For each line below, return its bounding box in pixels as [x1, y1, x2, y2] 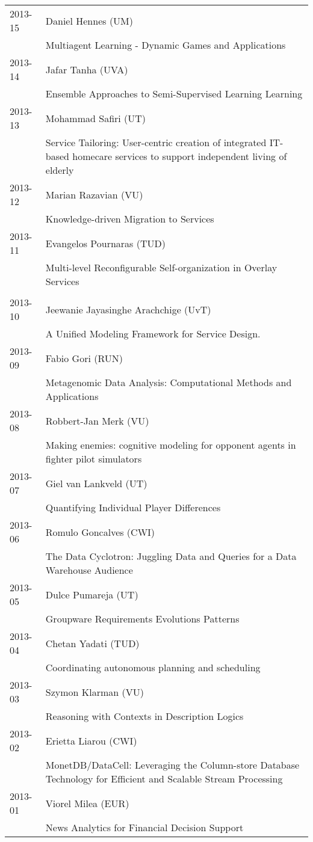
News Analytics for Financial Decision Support [45, 820, 244, 834]
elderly [45, 163, 74, 177]
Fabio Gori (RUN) [45, 351, 123, 365]
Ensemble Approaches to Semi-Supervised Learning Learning [45, 87, 303, 100]
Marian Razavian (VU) [45, 187, 143, 201]
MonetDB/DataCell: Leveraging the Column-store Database [45, 758, 300, 772]
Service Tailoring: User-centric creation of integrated [45, 135, 267, 149]
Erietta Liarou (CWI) [45, 733, 137, 748]
